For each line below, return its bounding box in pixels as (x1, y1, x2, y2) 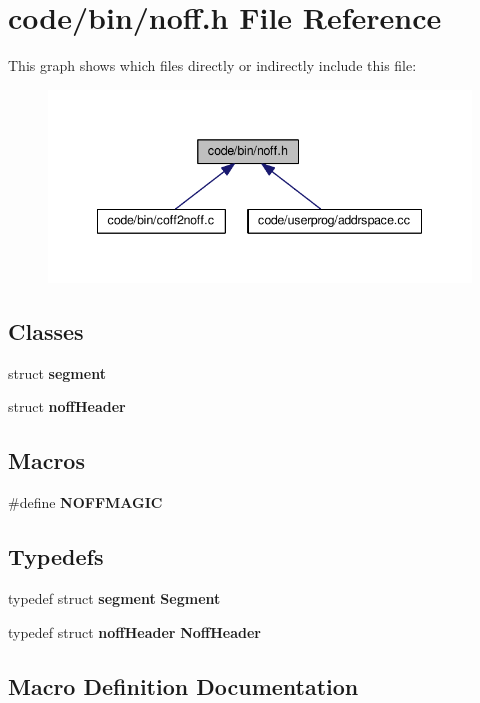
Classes (8, 315, 84, 346)
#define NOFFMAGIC (8, 492, 163, 513)
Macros (8, 445, 85, 476)
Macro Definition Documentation (8, 670, 359, 701)
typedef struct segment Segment (8, 587, 221, 608)
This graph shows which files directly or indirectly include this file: (8, 55, 417, 76)
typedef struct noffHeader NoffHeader (8, 621, 261, 642)
